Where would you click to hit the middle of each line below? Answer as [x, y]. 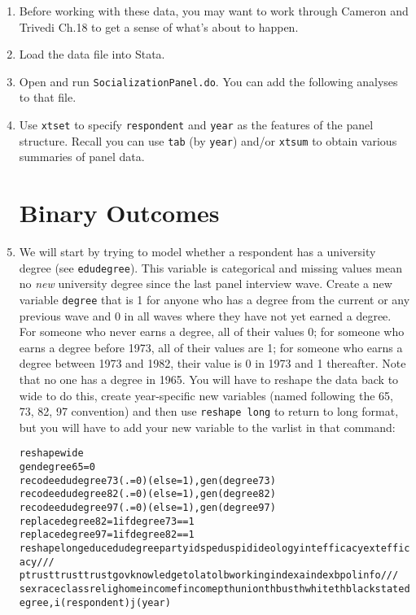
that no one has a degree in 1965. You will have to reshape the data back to [209, 379]
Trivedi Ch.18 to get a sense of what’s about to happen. [159, 26]
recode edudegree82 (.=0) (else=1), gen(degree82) [147, 494]
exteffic [387, 548]
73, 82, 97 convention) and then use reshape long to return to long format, [209, 411]
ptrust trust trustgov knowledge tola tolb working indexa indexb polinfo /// [209, 576]
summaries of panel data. [82, 157]
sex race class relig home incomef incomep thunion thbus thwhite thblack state [212, 589]
